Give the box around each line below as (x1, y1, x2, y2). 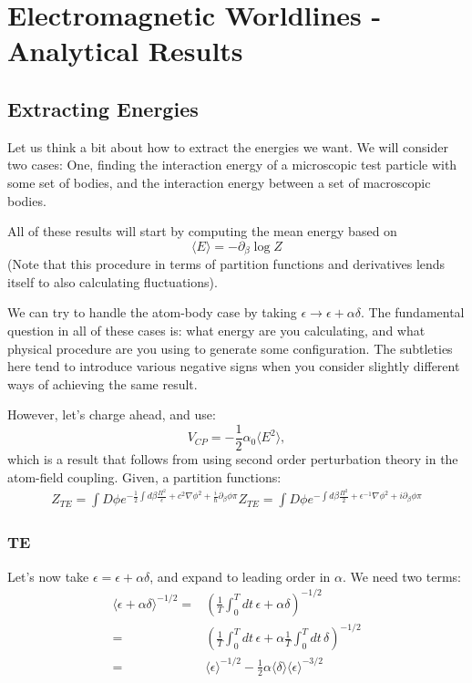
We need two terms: (350, 566, 462, 585)
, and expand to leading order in (149, 566, 331, 585)
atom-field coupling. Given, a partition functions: (7, 467, 282, 486)
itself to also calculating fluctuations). (7, 272, 218, 291)
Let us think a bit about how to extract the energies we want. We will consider (7, 137, 448, 156)
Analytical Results (7, 32, 243, 69)
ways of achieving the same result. (7, 374, 198, 393)
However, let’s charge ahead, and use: (7, 405, 216, 424)
